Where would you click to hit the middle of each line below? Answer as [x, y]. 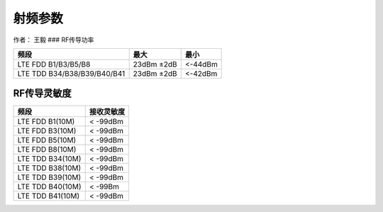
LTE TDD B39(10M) [49, 177]
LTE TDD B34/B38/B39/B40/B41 [71, 73]
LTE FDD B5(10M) [47, 140]
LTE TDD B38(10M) [49, 168]
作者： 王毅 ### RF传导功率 [54, 40]
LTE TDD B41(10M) [49, 196]
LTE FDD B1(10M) [46, 122]
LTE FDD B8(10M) [47, 150]
